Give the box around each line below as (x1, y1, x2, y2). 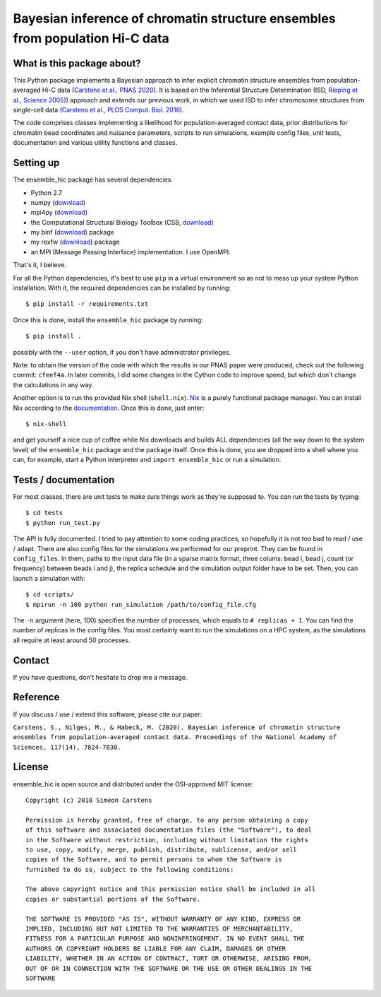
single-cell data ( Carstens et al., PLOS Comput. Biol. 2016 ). (13, 106, 184, 114)
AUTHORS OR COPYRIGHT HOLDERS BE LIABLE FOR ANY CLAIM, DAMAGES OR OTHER (25, 944, 286, 952)
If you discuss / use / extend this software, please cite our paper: (13, 710, 202, 719)
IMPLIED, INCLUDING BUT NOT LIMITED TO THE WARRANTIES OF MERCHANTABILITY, (25, 925, 294, 933)
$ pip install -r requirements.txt (25, 300, 149, 308)
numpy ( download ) (30, 198, 86, 206)
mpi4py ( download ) (30, 208, 88, 217)
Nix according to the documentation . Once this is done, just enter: (13, 403, 205, 412)
